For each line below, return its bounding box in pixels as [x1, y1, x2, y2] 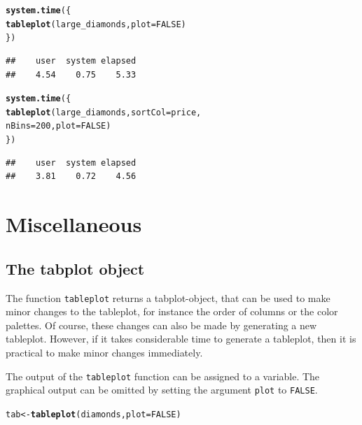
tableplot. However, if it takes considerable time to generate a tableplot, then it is [6, 331, 356, 346]
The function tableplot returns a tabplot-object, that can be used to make [6, 290, 330, 305]
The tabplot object [6, 257, 145, 279]
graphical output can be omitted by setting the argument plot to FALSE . [6, 382, 318, 397]
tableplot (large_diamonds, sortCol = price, [6, 107, 202, 117]
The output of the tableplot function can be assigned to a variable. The [6, 368, 320, 383]
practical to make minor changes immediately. [6, 345, 203, 359]
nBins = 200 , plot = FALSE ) [6, 121, 111, 131]
